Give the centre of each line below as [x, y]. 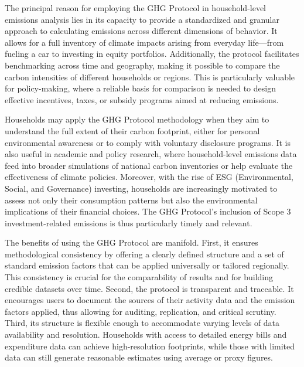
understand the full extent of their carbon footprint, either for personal [132, 130]
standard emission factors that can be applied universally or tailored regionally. [147, 265]
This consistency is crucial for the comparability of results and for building [139, 277]
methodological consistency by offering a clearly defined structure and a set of [144, 254]
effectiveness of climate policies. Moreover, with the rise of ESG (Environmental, [149, 177]
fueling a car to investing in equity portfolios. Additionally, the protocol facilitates [152, 54]
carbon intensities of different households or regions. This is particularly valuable [150, 77]
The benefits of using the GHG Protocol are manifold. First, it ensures [131, 242]
